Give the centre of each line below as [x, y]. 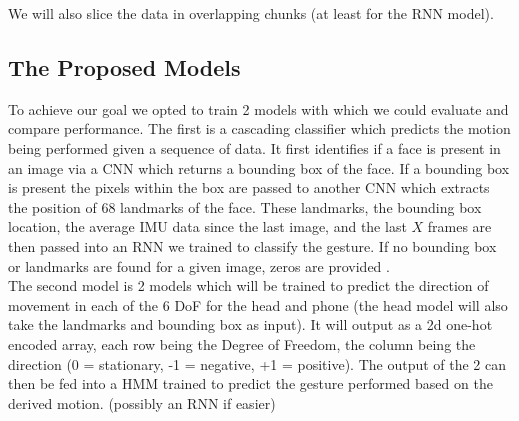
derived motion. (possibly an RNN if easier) [142, 402]
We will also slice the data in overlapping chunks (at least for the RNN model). [251, 13]
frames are [459, 226]
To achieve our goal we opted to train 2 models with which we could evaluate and [258, 108]
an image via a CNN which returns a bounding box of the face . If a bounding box [259, 167]
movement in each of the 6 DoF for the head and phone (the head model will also [258, 304]
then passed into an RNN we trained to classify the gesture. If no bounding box [252, 245]
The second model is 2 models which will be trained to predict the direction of [248, 285]
